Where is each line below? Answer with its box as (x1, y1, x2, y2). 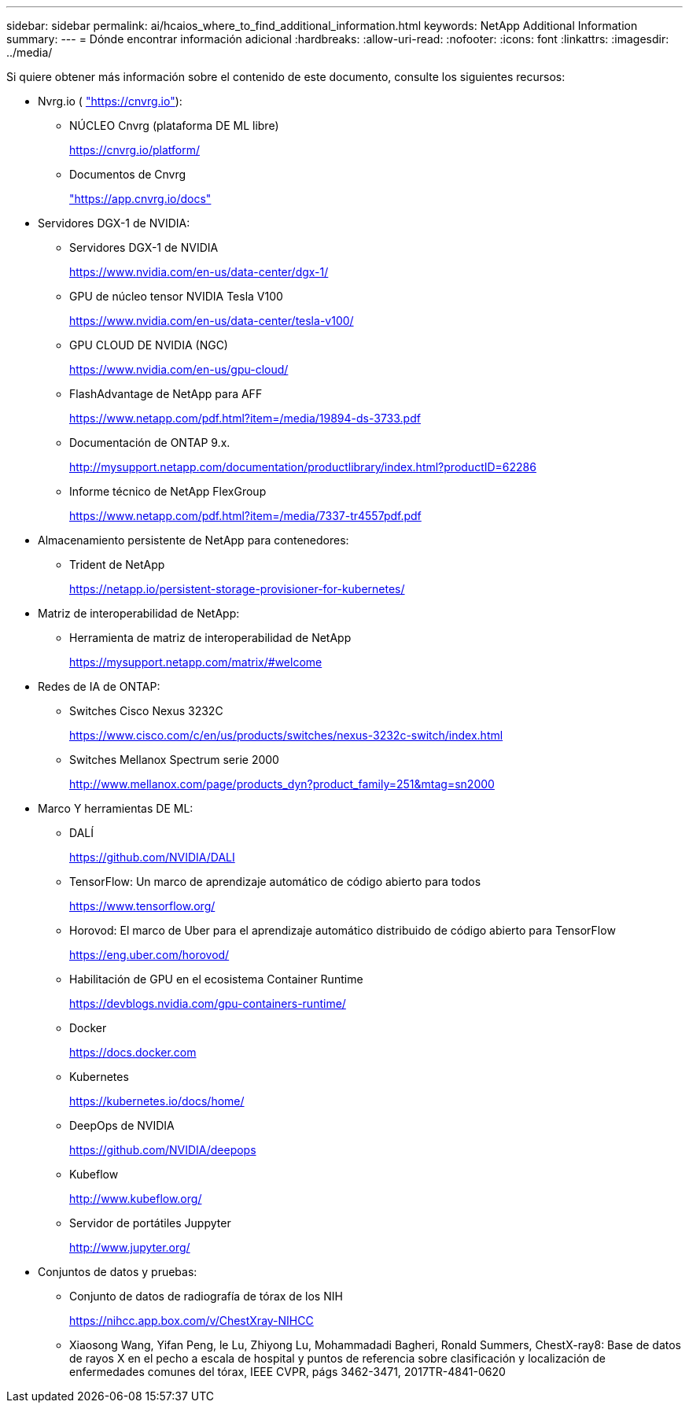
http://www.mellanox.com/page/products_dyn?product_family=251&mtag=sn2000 (69, 777, 495, 791)
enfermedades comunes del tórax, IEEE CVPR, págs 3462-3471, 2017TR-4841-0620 (69, 1365, 506, 1378)
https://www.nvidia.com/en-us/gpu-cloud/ (69, 363, 289, 376)
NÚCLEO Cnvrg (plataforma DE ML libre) (69, 119, 279, 132)
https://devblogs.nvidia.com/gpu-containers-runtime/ (69, 997, 346, 1010)
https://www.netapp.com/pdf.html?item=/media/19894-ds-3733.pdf (69, 411, 421, 425)
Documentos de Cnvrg (69, 168, 186, 181)
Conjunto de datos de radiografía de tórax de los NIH (69, 1289, 343, 1303)
